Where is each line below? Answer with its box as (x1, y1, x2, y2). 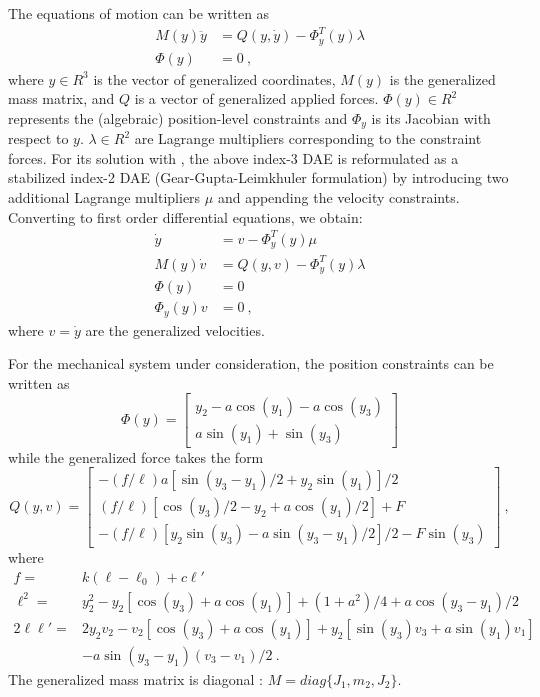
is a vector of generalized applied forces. (134, 88, 379, 109)
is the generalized (389, 68, 496, 89)
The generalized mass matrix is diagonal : (8, 668, 264, 689)
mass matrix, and (8, 88, 115, 109)
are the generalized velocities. (85, 319, 265, 340)
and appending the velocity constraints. (217, 187, 460, 208)
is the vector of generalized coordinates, (93, 68, 336, 89)
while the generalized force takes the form (8, 446, 264, 467)
